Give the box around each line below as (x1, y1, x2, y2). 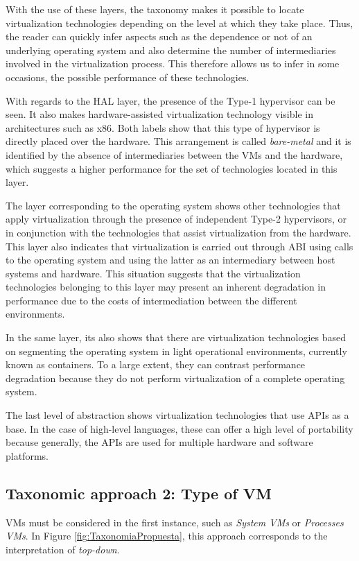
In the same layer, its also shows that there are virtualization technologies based (6, 330, 347, 345)
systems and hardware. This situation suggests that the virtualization (6, 266, 301, 280)
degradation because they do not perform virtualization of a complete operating (6, 370, 345, 385)
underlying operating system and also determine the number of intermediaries (6, 42, 336, 57)
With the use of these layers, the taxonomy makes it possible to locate (6, 2, 304, 16)
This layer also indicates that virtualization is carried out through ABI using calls (6, 239, 353, 253)
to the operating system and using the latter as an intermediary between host (6, 252, 335, 267)
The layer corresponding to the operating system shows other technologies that (6, 198, 341, 212)
